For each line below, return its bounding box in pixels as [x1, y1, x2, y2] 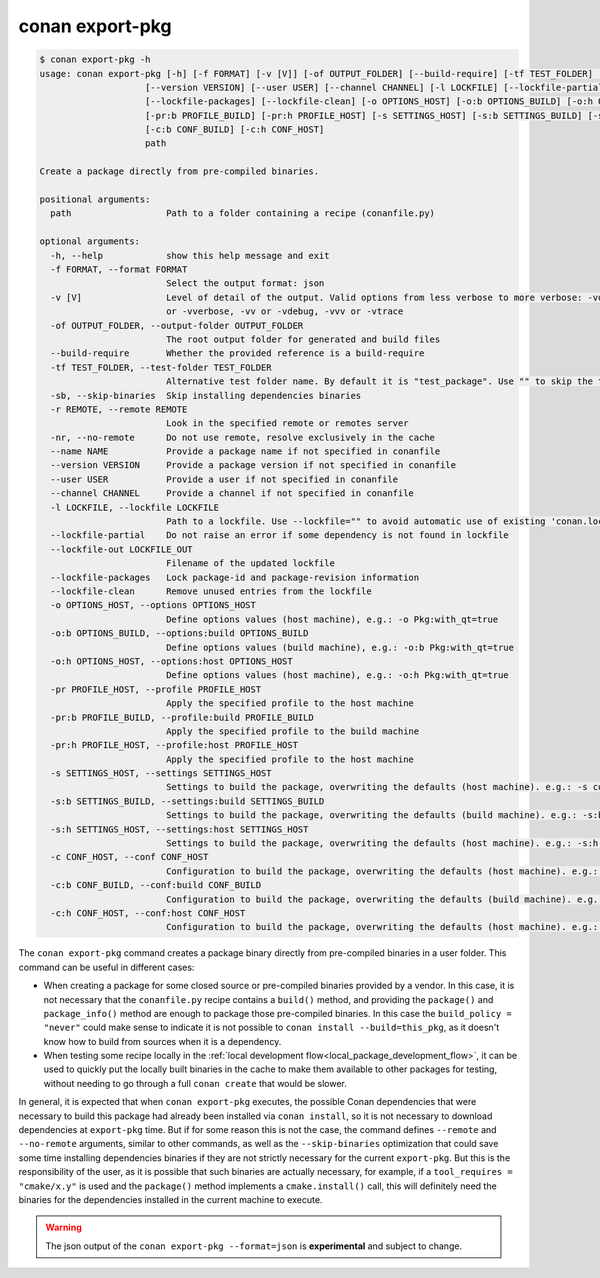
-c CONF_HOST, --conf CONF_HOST [50, 851, 209, 863]
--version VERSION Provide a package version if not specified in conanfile [50, 460, 457, 471]
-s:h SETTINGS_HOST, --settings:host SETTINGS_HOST [50, 823, 309, 835]
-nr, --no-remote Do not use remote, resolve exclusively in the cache [50, 431, 435, 443]
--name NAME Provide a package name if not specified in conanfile [50, 446, 441, 457]
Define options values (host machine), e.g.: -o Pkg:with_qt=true [165, 613, 499, 625]
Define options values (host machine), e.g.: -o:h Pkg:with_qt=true [165, 670, 509, 681]
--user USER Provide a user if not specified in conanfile [50, 473, 399, 485]
